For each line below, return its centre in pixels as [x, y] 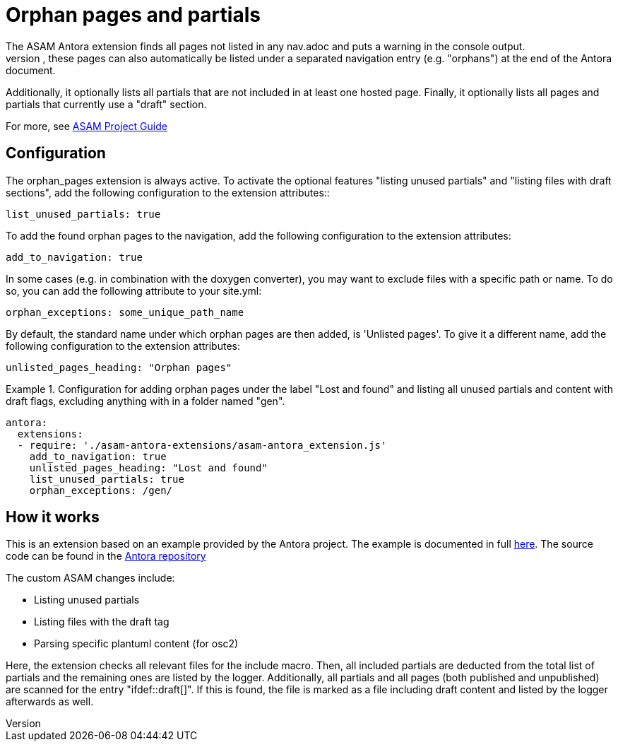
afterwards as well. [50, 702]
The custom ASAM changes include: [90, 578]
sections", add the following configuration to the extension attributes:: [168, 192]
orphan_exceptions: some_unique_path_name [125, 312]
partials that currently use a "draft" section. [106, 104]
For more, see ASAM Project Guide [87, 126]
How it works [53, 517]
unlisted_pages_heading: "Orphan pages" [119, 367]
